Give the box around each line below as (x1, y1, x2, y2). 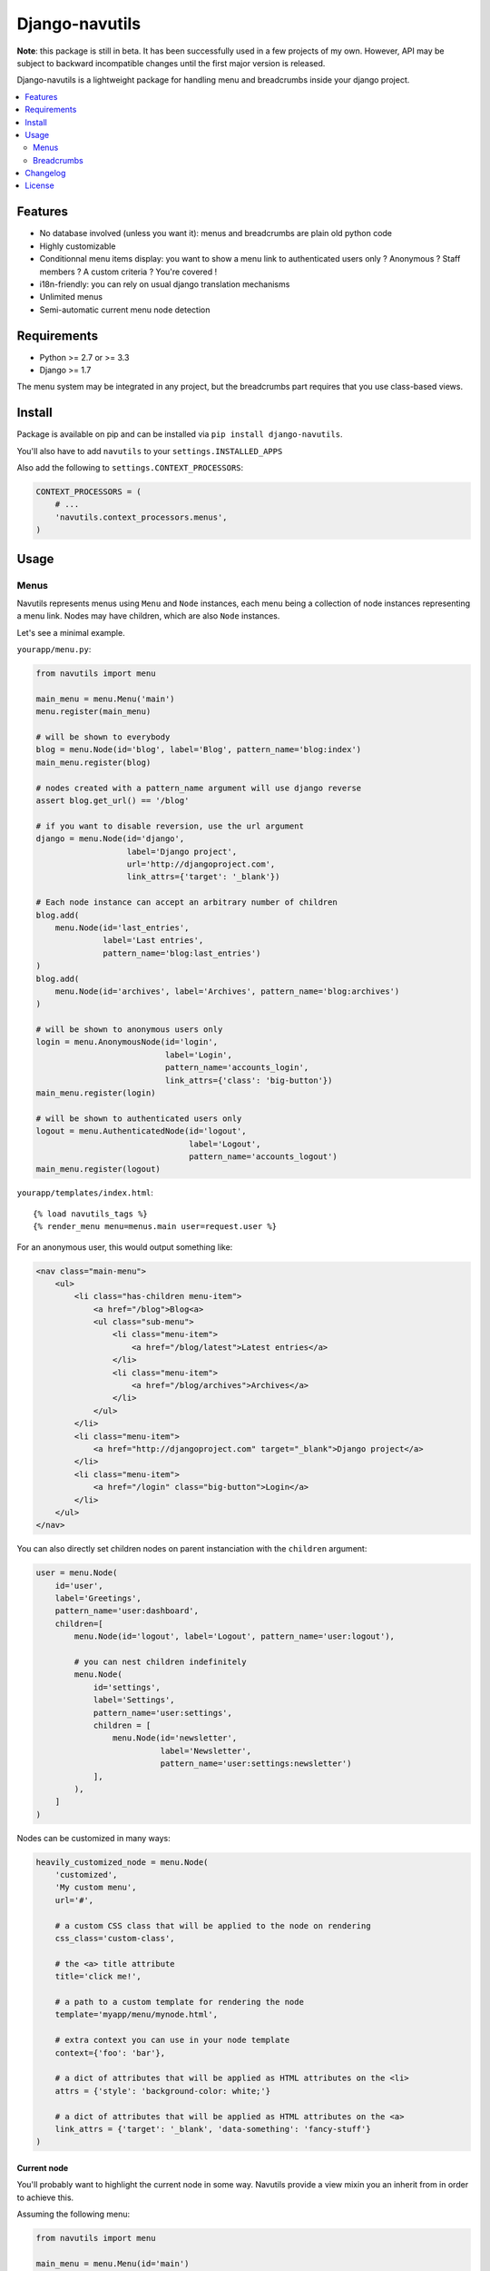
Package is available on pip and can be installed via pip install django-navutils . (16, 429, 344, 440)
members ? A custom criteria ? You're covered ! (39, 266, 218, 277)
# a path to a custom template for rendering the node (54, 1997, 304, 2007)
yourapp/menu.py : (16, 644, 92, 655)
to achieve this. (16, 2192, 74, 2203)
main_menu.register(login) (35, 1088, 156, 1098)
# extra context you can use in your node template (54, 2035, 290, 2046)
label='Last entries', (103, 936, 204, 946)
